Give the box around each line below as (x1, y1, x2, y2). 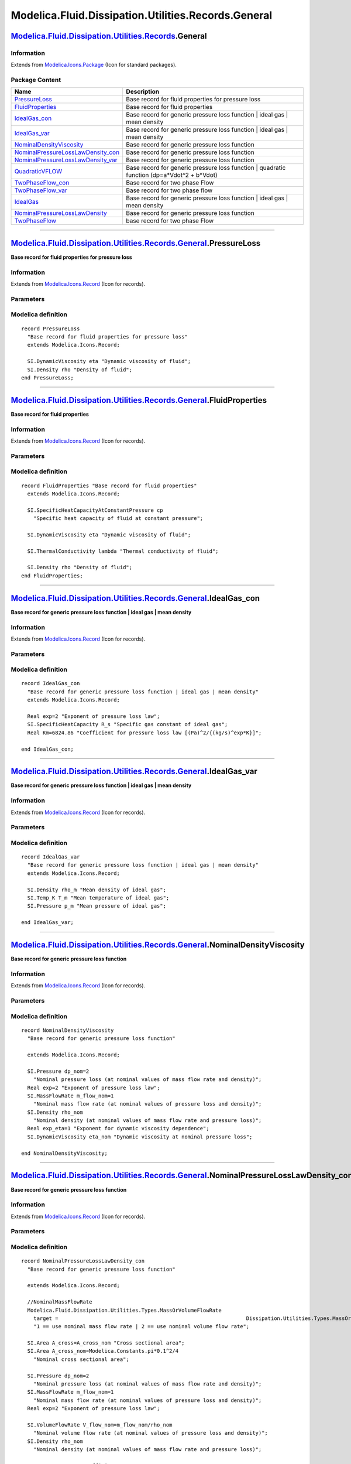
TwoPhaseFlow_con (14, 179, 70, 187)
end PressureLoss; (21, 374, 74, 381)
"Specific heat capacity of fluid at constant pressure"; (33, 515, 204, 522)
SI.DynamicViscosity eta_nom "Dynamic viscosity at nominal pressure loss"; (27, 1133, 253, 1140)
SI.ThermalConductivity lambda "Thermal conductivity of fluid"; (27, 548, 219, 555)
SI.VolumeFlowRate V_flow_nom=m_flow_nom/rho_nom (27, 1422, 173, 1428)
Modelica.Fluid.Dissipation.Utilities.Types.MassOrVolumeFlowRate (27, 1306, 222, 1314)
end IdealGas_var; (21, 919, 74, 926)
